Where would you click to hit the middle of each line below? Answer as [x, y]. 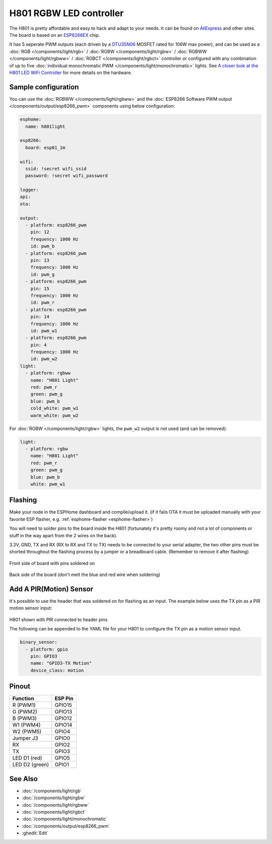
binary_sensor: [39, 642]
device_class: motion [57, 670]
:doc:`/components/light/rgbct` [54, 812]
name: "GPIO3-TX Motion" [61, 663]
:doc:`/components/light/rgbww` [55, 805]
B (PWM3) [25, 719]
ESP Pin [64, 698]
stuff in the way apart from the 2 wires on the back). [63, 535]
